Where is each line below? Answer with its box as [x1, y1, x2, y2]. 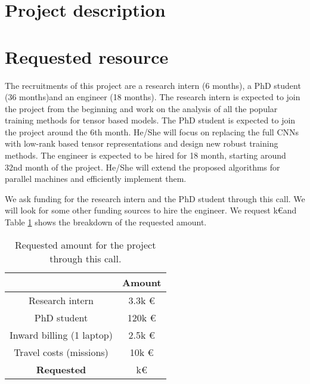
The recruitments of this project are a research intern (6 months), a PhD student [5, 79, 301, 91]
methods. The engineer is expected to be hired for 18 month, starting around [5, 149, 286, 162]
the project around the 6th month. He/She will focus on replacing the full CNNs [5, 125, 299, 138]
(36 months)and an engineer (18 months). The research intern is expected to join [5, 91, 300, 103]
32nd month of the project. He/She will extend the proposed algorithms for [5, 160, 280, 173]
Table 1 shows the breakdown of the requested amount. [5, 216, 207, 228]
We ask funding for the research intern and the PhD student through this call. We [5, 192, 305, 205]
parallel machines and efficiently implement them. [5, 172, 187, 185]
